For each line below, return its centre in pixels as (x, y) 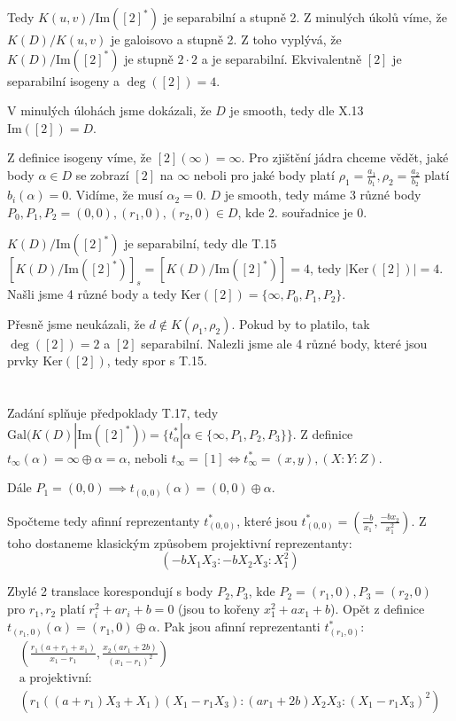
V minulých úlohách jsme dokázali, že (109, 110)
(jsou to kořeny (219, 609)
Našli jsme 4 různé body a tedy (92, 294)
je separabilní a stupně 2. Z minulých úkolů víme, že (305, 17)
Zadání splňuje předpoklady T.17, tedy (113, 413)
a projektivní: (55, 678)
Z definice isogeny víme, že (79, 157)
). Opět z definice (378, 609)
